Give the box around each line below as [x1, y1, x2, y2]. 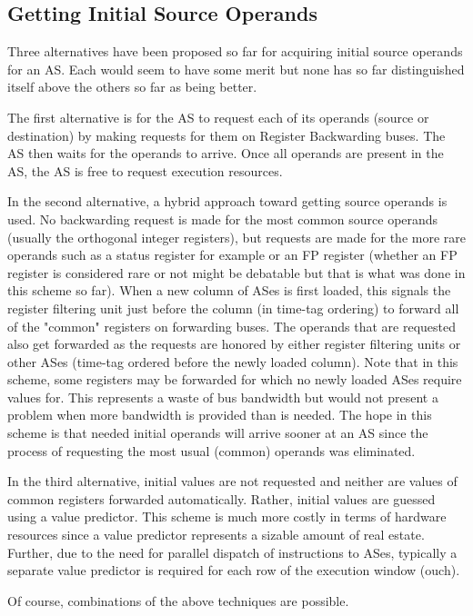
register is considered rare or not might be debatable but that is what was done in [7, 263, 466, 282]
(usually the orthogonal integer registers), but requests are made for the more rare [7, 227, 466, 246]
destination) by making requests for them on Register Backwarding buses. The [7, 125, 446, 144]
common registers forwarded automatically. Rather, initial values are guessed [7, 489, 436, 508]
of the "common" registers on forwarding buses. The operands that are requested [7, 316, 457, 335]
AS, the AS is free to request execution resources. [7, 161, 283, 180]
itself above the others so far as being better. [7, 77, 257, 96]
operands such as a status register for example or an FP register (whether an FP [7, 245, 458, 264]
